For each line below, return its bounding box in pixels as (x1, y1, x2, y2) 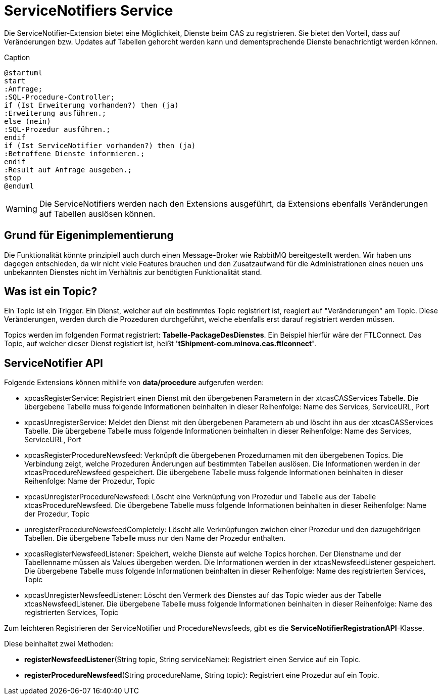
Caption (4, 53, 30, 62)
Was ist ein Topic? (4, 285, 97, 298)
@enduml (4, 181, 34, 190)
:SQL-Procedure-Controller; (4, 92, 115, 101)
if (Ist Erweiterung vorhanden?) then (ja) (4, 101, 179, 109)
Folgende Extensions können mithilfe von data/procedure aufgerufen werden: (4, 378, 264, 387)
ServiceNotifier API (4, 356, 103, 369)
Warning (6, 203, 37, 214)
